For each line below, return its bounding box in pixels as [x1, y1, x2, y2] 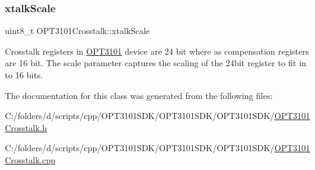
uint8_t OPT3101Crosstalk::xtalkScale [5, 24, 150, 37]
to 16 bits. [5, 69, 43, 81]
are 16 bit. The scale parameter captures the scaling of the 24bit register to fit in [5, 56, 306, 69]
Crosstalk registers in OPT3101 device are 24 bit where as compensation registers [5, 44, 309, 57]
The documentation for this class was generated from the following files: [5, 89, 273, 101]
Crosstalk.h [5, 121, 47, 134]
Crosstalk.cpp [5, 153, 56, 166]
